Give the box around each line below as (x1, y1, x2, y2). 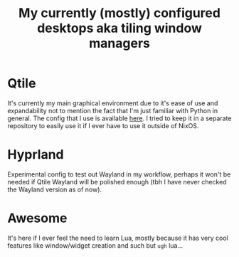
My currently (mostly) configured (18, 5, 221, 21)
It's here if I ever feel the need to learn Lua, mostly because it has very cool (7, 234, 229, 242)
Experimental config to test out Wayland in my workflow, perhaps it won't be (7, 169, 231, 179)
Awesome (7, 210, 68, 226)
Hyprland (7, 147, 64, 163)
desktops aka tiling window (36, 20, 203, 36)
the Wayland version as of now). (7, 185, 102, 194)
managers (88, 36, 151, 51)
